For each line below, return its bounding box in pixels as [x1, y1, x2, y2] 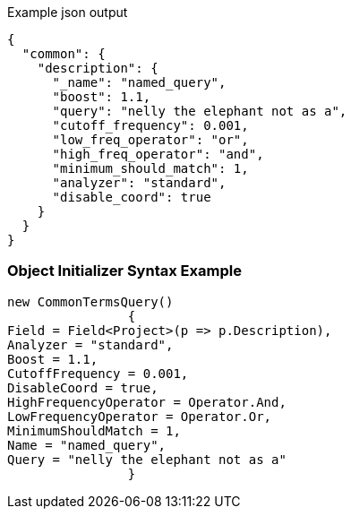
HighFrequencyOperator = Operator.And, [7, 394, 287, 409]
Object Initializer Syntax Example [7, 262, 242, 280]
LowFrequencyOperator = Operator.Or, [7, 408, 272, 424]
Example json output [7, 4, 128, 20]
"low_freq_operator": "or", [52, 133, 249, 147]
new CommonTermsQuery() [7, 294, 174, 309]
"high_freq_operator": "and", [52, 147, 264, 161]
